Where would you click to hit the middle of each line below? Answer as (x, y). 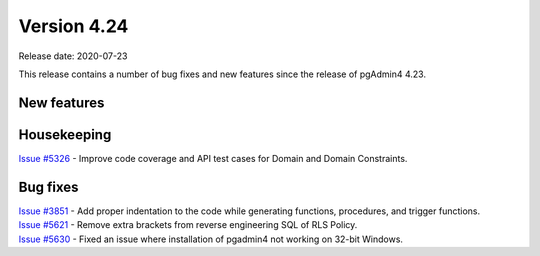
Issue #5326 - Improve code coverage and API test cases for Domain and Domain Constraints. (213, 158)
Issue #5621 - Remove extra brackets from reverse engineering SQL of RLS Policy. (188, 225)
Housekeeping (65, 134)
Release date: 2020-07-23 (73, 56)
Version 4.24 (73, 26)
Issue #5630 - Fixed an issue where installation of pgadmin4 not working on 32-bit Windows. (211, 239)
